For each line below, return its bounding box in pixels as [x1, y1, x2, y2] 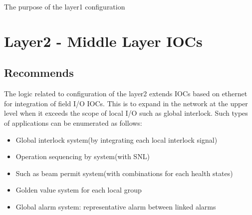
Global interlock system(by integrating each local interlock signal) [15, 134, 218, 145]
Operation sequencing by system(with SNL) [15, 151, 150, 162]
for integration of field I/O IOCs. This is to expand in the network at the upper [4, 98, 248, 108]
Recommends [4, 65, 74, 80]
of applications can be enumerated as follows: [4, 117, 142, 128]
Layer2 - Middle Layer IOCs [4, 30, 203, 51]
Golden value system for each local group [15, 185, 142, 195]
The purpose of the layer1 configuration [4, 1, 125, 11]
